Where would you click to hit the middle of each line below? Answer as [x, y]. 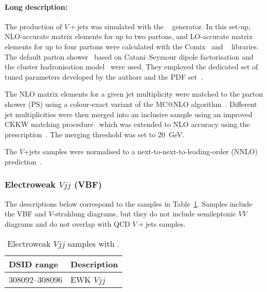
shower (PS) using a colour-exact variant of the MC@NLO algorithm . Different [131, 104]
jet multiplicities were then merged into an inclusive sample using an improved [129, 114]
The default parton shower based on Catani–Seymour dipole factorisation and [129, 56]
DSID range [33, 264]
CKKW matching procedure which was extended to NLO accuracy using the [127, 124]
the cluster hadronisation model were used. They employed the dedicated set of [131, 67]
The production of [33, 26]
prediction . [23, 161]
